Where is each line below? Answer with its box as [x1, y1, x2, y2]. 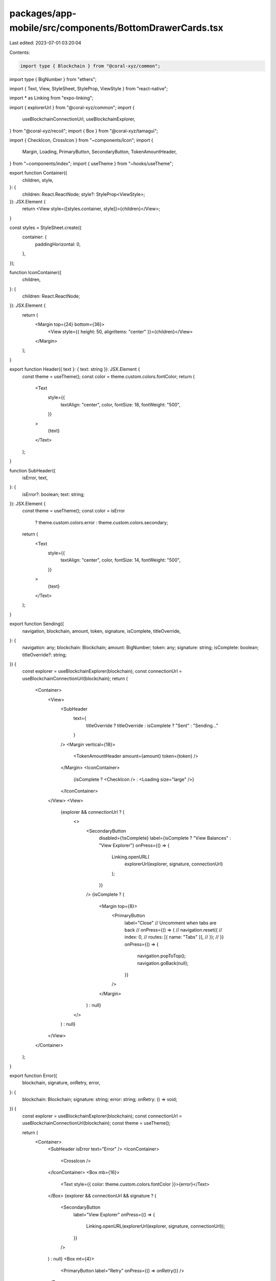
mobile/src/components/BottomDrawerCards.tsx [9, 22, 223, 33]
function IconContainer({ [9, 269, 62, 275]
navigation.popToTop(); [137, 953, 186, 959]
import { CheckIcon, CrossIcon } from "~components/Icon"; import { [9, 137, 153, 143]
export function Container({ [9, 170, 67, 176]
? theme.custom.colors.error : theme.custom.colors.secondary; [35, 519, 168, 525]
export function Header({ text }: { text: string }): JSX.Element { [9, 366, 140, 373]
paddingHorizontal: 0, [35, 241, 81, 247]
